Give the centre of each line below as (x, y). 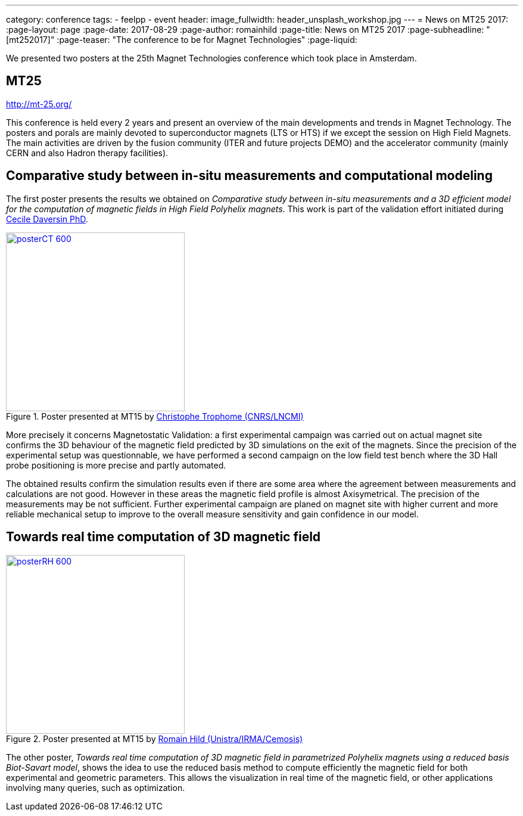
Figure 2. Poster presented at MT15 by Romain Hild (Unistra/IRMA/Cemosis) (155, 739)
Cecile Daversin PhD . (47, 219)
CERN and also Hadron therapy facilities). (87, 153)
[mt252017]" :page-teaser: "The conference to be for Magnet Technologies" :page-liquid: (182, 40)
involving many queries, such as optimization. (96, 787)
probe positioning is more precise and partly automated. (116, 465)
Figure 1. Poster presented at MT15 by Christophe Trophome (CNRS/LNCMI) (155, 416)
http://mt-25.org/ (39, 104)
